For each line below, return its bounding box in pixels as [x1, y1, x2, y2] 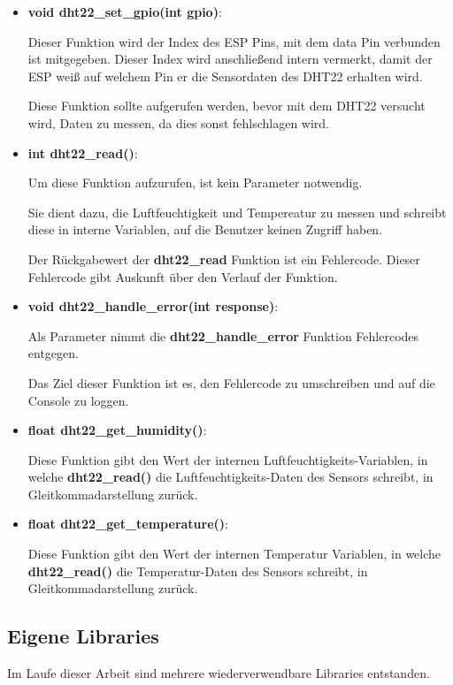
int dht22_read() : [27, 143, 138, 162]
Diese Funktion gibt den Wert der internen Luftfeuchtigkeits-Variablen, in [27, 450, 428, 468]
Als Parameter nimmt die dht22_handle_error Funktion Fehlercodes [27, 326, 419, 345]
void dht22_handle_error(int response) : [27, 297, 279, 316]
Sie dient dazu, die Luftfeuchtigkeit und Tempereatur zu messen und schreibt [27, 202, 447, 221]
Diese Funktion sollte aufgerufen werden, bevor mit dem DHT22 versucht [27, 96, 426, 115]
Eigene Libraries [7, 622, 159, 650]
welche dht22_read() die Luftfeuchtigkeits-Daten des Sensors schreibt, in [27, 468, 434, 486]
